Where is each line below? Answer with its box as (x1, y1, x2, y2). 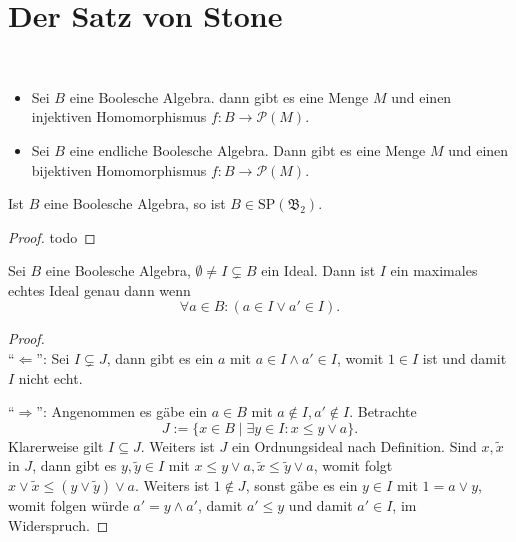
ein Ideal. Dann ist (261, 260, 376, 281)
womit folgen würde (8, 495, 129, 516)
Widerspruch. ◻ (8, 514, 109, 535)
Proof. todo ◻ (8, 226, 96, 247)
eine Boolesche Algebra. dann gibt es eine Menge (69, 86, 369, 107)
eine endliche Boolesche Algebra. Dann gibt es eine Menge (69, 139, 426, 160)
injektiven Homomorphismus (31, 106, 207, 127)
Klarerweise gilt (8, 435, 104, 456)
